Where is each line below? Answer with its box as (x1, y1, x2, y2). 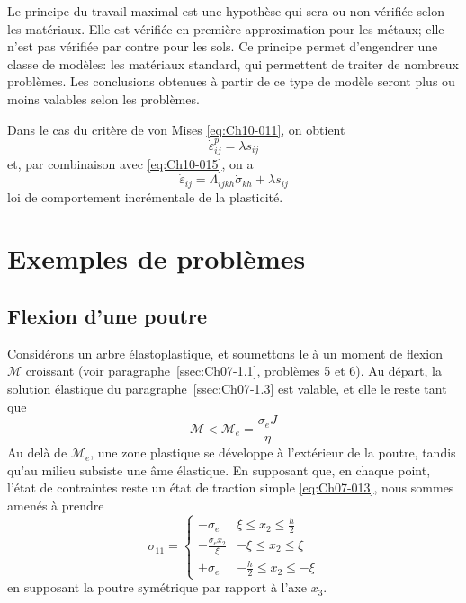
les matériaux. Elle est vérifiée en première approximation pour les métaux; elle (7, 19, 444, 38)
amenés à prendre (7, 496, 104, 515)
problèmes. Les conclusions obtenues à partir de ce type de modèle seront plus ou (7, 72, 455, 91)
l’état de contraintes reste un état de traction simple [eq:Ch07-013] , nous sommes (7, 478, 454, 497)
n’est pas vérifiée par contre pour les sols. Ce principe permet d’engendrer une (7, 37, 438, 56)
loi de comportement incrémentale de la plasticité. (7, 187, 283, 206)
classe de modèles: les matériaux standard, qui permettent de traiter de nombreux (7, 54, 459, 73)
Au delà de (7, 443, 67, 462)
